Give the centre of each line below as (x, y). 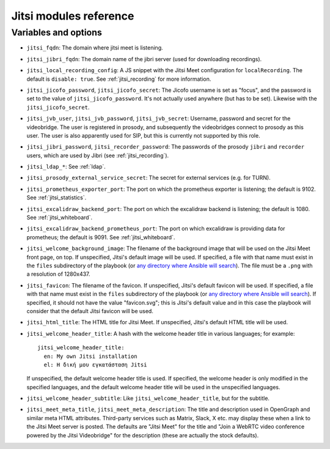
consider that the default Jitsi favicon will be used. (90, 311)
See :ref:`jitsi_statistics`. (57, 198)
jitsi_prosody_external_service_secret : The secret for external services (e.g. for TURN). (149, 178)
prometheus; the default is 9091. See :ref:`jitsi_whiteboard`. (101, 237)
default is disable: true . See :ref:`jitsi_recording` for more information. (119, 79)
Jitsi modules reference (73, 16)
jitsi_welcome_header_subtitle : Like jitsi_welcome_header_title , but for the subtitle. (148, 398)
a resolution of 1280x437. (58, 274)
